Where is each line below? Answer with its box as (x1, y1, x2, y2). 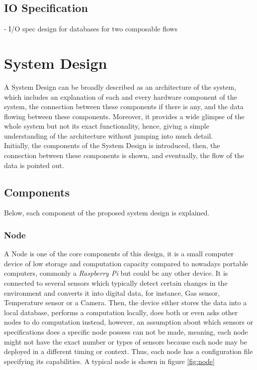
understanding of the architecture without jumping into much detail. (4, 130, 213, 141)
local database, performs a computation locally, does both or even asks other (4, 307, 238, 317)
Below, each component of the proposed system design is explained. (4, 207, 210, 218)
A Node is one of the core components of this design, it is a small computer (4, 248, 234, 259)
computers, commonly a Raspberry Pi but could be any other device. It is (4, 268, 228, 278)
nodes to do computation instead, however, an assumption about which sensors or (4, 317, 254, 327)
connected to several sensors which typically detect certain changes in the (4, 278, 228, 288)
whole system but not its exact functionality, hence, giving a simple (4, 121, 209, 131)
